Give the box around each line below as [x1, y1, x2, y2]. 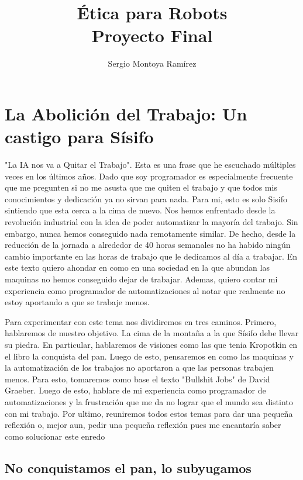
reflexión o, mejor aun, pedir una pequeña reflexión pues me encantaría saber [5, 419, 281, 431]
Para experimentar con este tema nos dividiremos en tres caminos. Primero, [5, 315, 277, 327]
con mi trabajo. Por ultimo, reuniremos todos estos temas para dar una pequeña [5, 407, 293, 419]
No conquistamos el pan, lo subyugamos [5, 458, 252, 476]
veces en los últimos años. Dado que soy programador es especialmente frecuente [5, 170, 293, 182]
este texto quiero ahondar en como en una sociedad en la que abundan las [5, 261, 270, 274]
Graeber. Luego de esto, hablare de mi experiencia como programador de [5, 384, 266, 396]
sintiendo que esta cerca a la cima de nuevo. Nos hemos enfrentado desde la [5, 204, 276, 216]
